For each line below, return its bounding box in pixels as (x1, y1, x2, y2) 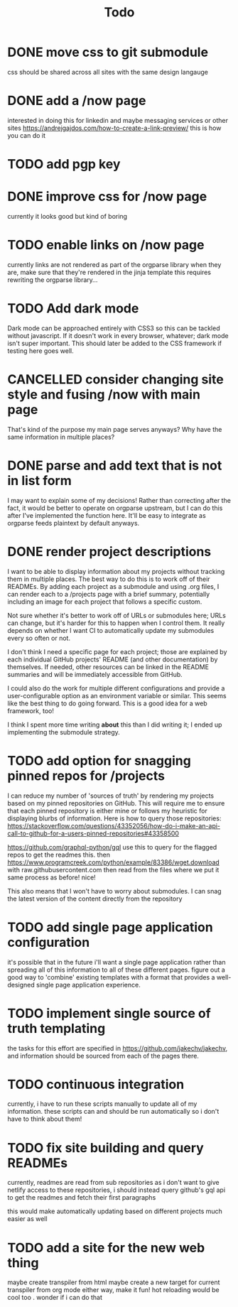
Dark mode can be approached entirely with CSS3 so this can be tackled (7, 324, 220, 332)
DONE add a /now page (7, 93, 146, 109)
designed (7, 980, 36, 989)
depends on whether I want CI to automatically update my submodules (7, 626, 215, 634)
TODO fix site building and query (7, 1139, 204, 1156)
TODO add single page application (7, 919, 213, 935)
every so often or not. (7, 634, 71, 642)
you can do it (7, 131, 46, 139)
